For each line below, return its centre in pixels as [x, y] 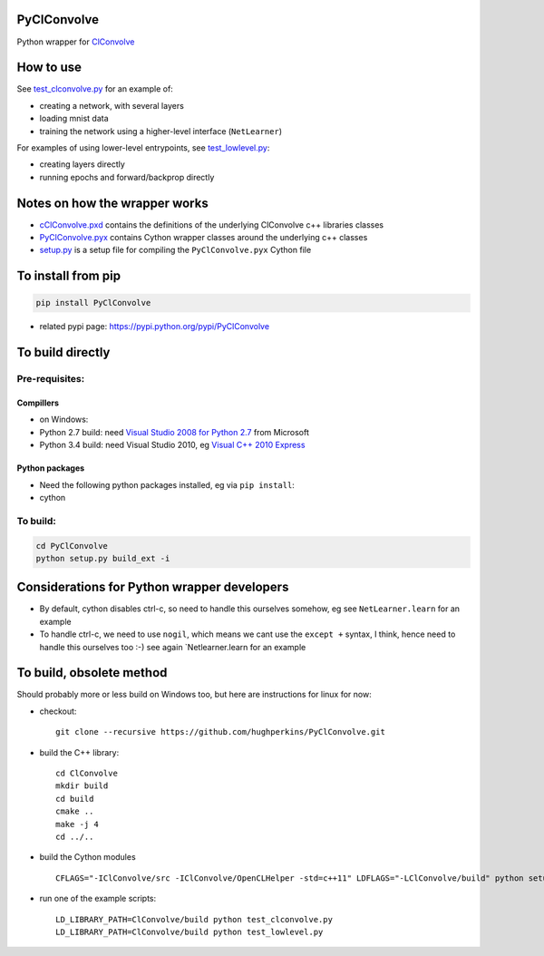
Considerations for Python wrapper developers [153, 587]
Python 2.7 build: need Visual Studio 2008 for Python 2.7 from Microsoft [175, 432]
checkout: [58, 711]
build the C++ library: [79, 752]
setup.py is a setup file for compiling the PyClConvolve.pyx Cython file [175, 250]
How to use [49, 68]
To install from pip [69, 276]
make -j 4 [77, 824]
